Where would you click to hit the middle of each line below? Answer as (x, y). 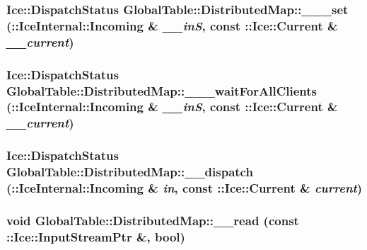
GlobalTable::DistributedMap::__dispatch (130, 172)
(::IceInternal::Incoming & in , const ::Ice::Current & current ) (185, 188)
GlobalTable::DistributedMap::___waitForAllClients (162, 90)
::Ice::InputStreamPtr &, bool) (96, 236)
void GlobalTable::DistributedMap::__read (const (153, 220)
